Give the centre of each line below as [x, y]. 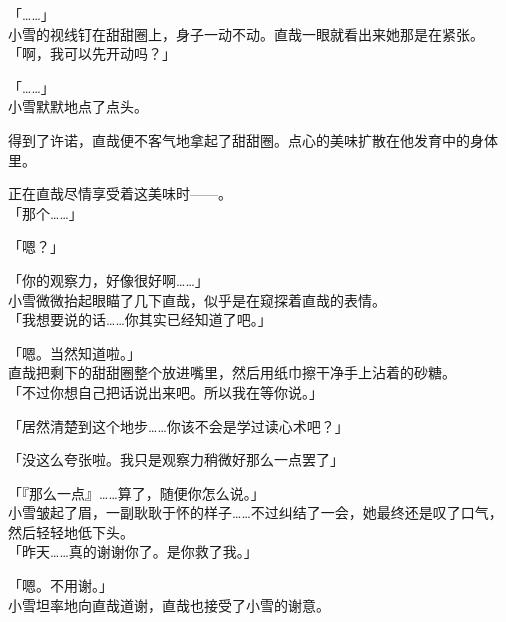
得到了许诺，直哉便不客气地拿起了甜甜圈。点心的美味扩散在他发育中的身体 [253, 139]
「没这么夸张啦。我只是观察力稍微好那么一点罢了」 [176, 459]
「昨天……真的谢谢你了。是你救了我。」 [133, 551]
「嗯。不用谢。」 [60, 585]
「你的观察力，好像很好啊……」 [108, 279]
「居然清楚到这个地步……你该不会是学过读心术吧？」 [178, 425]
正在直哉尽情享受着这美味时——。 [120, 193]
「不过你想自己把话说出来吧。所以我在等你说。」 [165, 391]
